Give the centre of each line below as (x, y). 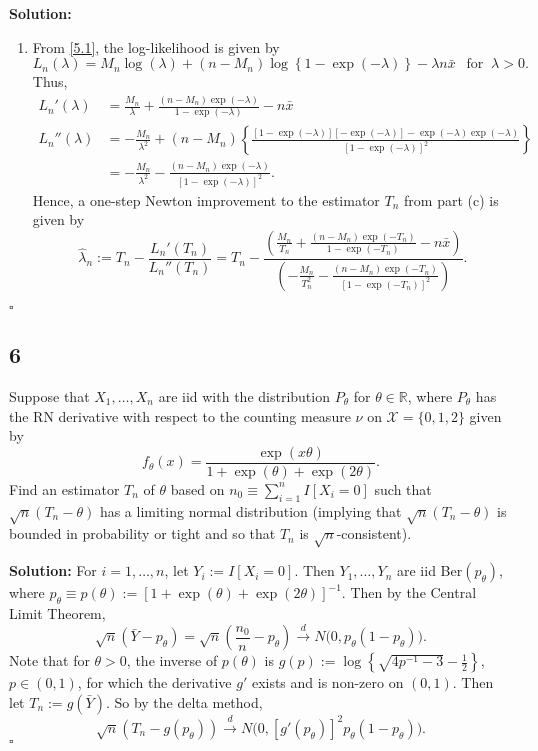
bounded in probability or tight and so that (142, 533)
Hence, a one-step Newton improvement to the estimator (206, 199)
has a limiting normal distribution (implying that (250, 510)
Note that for (49, 660)
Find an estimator (64, 488)
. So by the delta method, (184, 701)
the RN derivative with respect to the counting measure (180, 415)
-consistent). (374, 533)
